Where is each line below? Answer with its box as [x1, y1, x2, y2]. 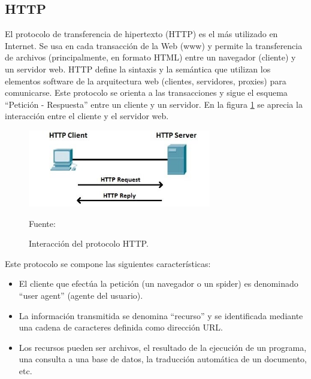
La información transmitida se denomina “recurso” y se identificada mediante [19, 309, 303, 322]
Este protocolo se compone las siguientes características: [5, 257, 211, 269]
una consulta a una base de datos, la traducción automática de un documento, [19, 353, 307, 365]
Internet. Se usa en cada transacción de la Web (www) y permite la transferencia [5, 39, 303, 51]
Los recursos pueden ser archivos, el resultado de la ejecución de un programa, [19, 341, 307, 353]
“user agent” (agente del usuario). [19, 289, 143, 302]
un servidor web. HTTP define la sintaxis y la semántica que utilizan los [5, 62, 271, 75]
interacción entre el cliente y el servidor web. [5, 110, 169, 122]
